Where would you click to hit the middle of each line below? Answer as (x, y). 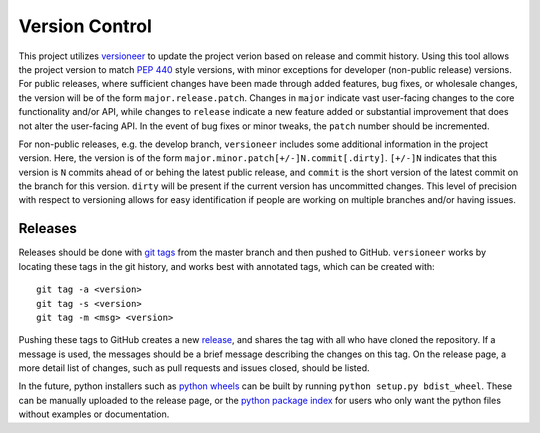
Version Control (85, 26)
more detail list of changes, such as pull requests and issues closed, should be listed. (194, 368)
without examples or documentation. (94, 414)
